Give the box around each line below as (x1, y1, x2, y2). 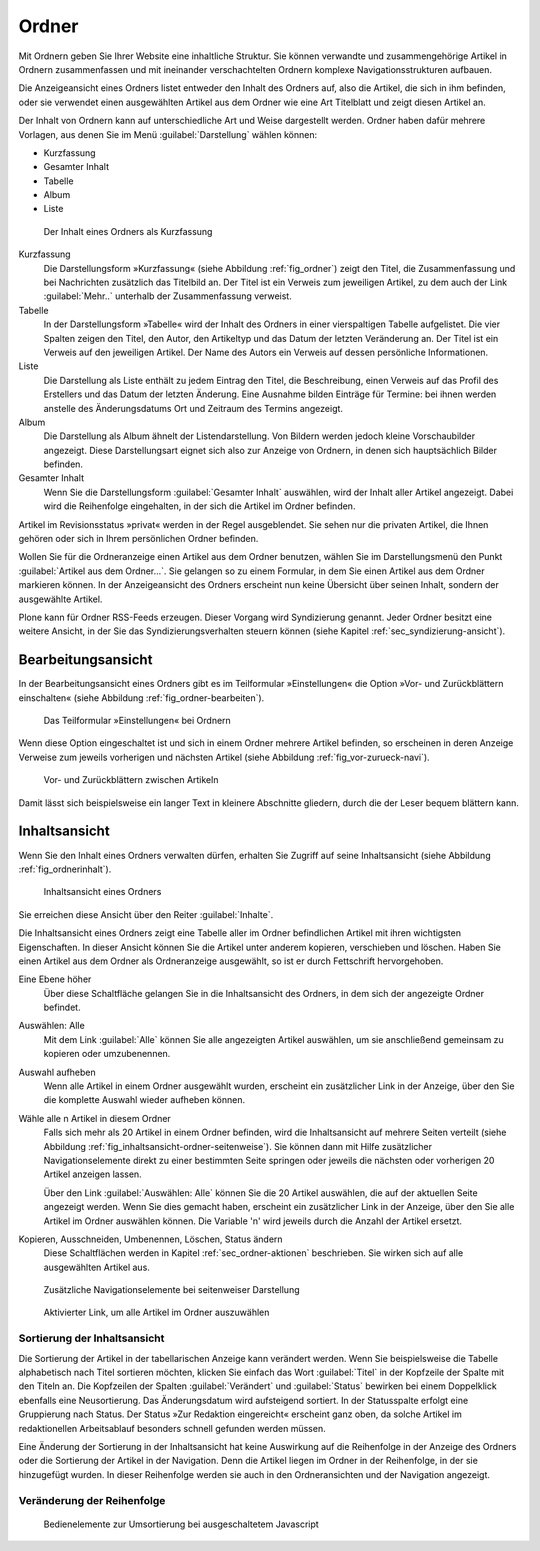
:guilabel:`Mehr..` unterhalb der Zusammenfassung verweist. (43, 290, 292, 302)
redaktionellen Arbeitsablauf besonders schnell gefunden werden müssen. (18, 1422, 326, 1434)
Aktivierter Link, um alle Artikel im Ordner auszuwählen (43, 1306, 270, 1319)
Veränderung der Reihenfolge (18, 1493, 166, 1507)
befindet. (43, 1001, 81, 1014)
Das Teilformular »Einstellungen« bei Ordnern (43, 715, 232, 727)
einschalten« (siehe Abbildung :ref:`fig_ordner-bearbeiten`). (18, 691, 265, 704)
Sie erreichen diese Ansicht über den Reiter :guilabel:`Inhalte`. (18, 908, 274, 920)
